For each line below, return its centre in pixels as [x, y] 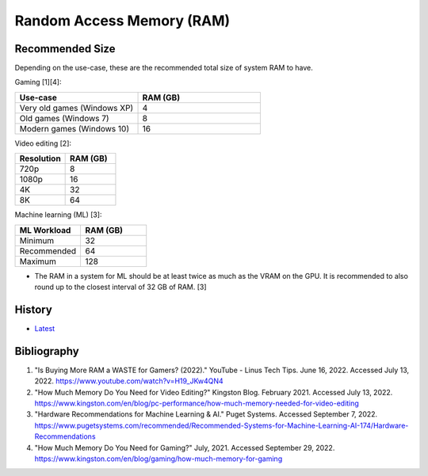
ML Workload [45, 230]
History [34, 309]
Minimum [37, 240]
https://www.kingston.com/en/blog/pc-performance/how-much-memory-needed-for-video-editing [197, 403]
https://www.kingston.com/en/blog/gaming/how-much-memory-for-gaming [159, 459]
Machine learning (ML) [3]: [58, 215]
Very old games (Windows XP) [76, 108]
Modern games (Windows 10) [75, 128]
